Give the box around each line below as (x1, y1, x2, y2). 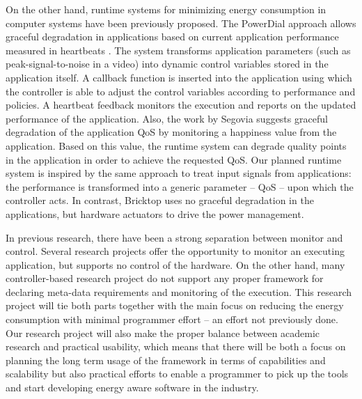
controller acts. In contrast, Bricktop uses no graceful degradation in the (6, 193, 314, 208)
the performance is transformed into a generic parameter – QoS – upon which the (6, 179, 354, 194)
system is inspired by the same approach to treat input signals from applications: (6, 166, 352, 180)
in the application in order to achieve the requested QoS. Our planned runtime (6, 152, 342, 166)
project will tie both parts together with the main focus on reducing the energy (6, 298, 344, 313)
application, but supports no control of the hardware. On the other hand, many (6, 257, 345, 272)
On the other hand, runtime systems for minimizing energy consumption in (6, 2, 326, 16)
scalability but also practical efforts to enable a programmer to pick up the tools (6, 366, 349, 381)
